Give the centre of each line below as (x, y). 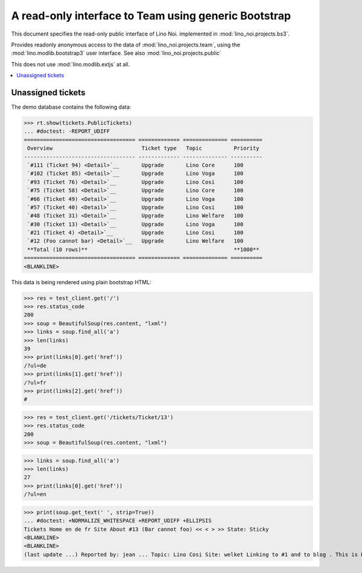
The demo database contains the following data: (71, 107)
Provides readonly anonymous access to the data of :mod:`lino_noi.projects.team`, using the (126, 45)
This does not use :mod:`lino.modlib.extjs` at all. (71, 64)
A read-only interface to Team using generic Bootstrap (151, 16)
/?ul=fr (35, 382)
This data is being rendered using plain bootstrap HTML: (81, 282)
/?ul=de (35, 366)
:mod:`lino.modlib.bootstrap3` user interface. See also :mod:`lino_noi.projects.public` (116, 53)
